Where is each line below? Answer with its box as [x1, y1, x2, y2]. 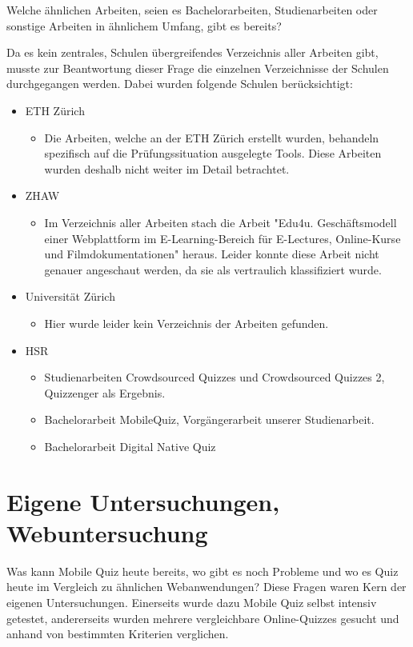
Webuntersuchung [6, 516, 208, 549]
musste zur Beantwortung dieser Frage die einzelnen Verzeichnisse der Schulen [6, 59, 389, 76]
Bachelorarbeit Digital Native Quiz [44, 437, 216, 454]
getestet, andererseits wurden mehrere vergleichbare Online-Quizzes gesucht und [6, 609, 399, 626]
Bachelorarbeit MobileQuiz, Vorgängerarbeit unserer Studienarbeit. [44, 411, 375, 428]
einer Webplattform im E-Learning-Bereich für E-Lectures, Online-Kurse [44, 230, 401, 246]
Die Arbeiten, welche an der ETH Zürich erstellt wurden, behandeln [44, 129, 379, 146]
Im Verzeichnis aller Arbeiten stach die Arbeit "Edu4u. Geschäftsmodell [44, 214, 397, 230]
